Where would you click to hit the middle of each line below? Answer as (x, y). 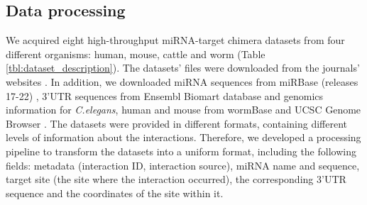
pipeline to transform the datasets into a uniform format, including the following (181, 151)
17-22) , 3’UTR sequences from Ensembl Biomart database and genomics (165, 95)
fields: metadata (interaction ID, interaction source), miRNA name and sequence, (183, 165)
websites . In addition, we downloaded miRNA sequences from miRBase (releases (182, 81)
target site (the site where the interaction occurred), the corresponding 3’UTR (176, 179)
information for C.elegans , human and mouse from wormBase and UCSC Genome (183, 110)
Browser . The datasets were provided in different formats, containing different (177, 123)
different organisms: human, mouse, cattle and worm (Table (136, 54)
